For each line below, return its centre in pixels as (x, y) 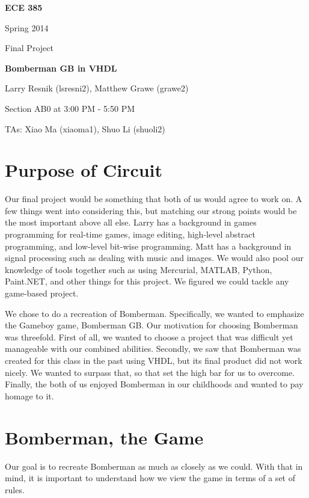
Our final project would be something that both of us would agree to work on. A (154, 199)
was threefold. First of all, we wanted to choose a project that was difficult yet (149, 337)
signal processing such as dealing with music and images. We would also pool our (154, 258)
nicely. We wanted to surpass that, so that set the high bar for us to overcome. (150, 372)
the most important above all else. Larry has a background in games (131, 222)
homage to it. (29, 395)
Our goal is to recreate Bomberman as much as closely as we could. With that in (154, 466)
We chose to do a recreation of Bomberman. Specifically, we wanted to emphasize (154, 313)
